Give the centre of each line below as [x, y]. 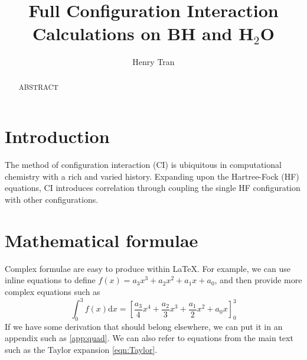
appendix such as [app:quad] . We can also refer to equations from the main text [149, 338]
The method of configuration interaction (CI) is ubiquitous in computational [143, 165]
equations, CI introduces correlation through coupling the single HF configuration [153, 188]
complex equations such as [53, 291]
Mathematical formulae [102, 240]
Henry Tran [153, 62]
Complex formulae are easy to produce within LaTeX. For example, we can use [148, 268]
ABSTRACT [38, 87]
